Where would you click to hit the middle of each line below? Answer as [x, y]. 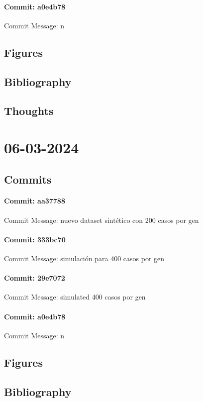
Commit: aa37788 [35, 201]
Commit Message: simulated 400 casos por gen [75, 297]
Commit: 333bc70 [35, 239]
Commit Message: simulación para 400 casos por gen [84, 258]
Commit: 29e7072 [35, 278]
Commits [28, 179]
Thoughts [29, 111]
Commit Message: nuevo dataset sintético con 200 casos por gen [101, 220]
